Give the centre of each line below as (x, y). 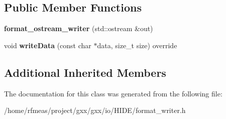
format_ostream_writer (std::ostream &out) (79, 28)
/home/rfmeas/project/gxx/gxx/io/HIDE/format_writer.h (95, 110)
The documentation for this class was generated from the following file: (113, 93)
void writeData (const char (48, 45)
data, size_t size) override (137, 45)
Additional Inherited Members (85, 72)
